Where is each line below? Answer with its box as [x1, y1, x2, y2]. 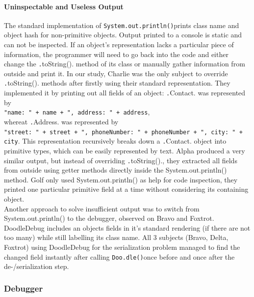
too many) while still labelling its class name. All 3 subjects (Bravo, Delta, [4, 232, 229, 242]
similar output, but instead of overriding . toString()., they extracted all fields [4, 155, 237, 165]
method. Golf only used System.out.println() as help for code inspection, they [4, 174, 238, 184]
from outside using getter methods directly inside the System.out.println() [4, 165, 227, 175]
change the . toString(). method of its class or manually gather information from [4, 59, 245, 69]
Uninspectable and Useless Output [4, 1, 124, 11]
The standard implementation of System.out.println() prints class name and [4, 20, 239, 30]
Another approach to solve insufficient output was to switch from [4, 203, 200, 213]
